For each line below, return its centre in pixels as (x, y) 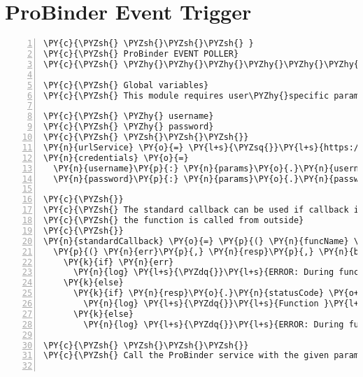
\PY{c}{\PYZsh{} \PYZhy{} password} (129, 127)
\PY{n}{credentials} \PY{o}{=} (116, 158)
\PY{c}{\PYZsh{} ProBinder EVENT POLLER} (141, 54)
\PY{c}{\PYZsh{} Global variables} (126, 85)
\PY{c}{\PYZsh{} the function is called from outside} (174, 220)
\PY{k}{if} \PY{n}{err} (119, 262)
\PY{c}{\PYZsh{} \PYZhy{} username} (129, 116)
